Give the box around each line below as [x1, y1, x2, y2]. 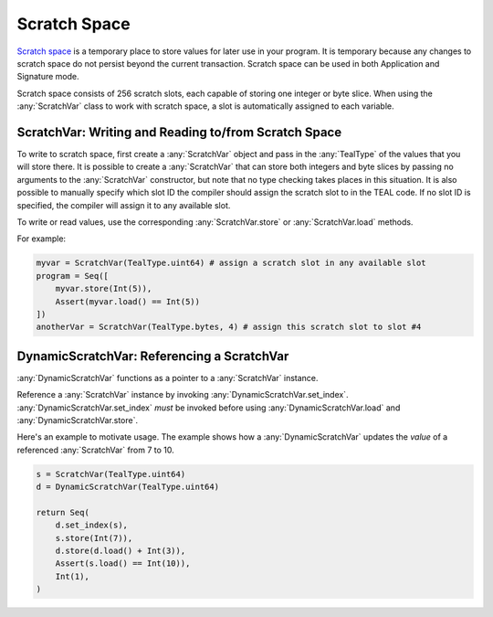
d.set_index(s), [55, 520, 128, 530]
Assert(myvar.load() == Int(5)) [55, 296, 201, 306]
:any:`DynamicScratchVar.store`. [16, 414, 139, 425]
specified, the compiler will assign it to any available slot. [16, 199, 231, 210]
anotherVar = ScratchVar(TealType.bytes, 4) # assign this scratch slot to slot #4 [36, 322, 422, 333]
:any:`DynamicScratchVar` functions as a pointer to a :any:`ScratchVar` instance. [16, 372, 319, 383]
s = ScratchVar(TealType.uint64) [36, 469, 186, 479]
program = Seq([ [36, 271, 110, 281]
